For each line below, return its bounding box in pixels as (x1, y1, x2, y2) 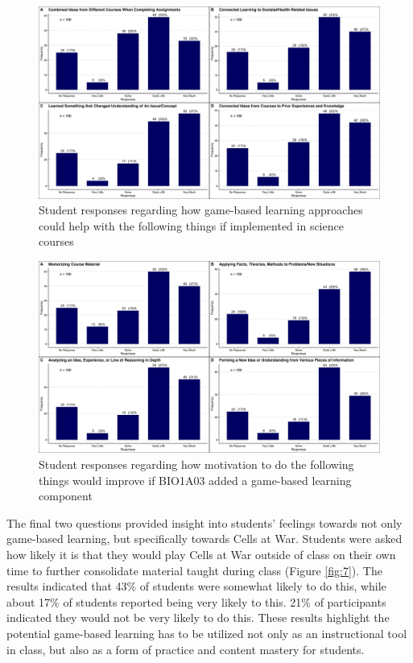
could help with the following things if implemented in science (39, 217, 344, 234)
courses (39, 233, 74, 250)
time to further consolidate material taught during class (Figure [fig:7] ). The (6, 561, 382, 578)
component (39, 487, 93, 504)
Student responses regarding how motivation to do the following (39, 455, 354, 472)
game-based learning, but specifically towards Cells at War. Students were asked (6, 530, 403, 547)
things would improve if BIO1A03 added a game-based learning (39, 471, 352, 488)
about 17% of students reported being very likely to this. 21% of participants (6, 593, 386, 610)
